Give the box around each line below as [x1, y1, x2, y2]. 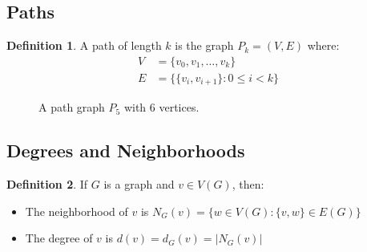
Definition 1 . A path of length [6, 37, 162, 54]
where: [307, 37, 340, 54]
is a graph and [103, 176, 175, 193]
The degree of [25, 230, 93, 246]
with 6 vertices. [123, 99, 200, 116]
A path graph [38, 99, 105, 116]
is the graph [175, 37, 234, 54]
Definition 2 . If [6, 176, 88, 193]
